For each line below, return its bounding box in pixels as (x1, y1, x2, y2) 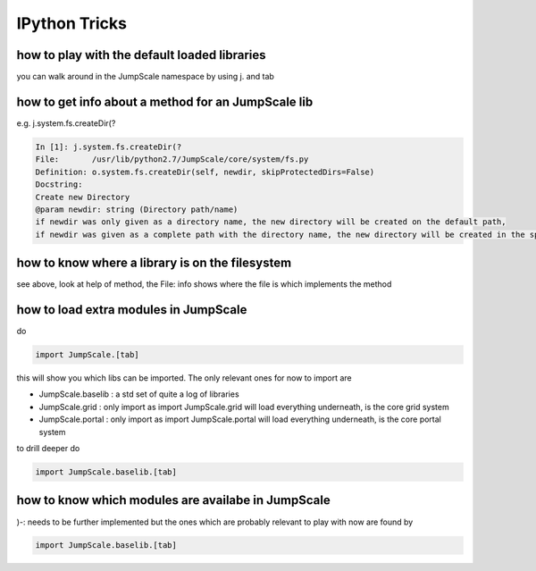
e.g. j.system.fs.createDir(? (16, 117, 116, 129)
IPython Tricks (16, 13, 127, 33)
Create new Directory (35, 192, 130, 202)
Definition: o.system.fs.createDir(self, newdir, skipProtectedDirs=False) (35, 166, 375, 177)
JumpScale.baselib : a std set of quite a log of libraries (38, 389, 240, 399)
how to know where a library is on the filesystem (16, 256, 292, 271)
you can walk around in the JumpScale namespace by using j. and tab (16, 71, 274, 82)
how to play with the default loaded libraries (16, 47, 267, 63)
